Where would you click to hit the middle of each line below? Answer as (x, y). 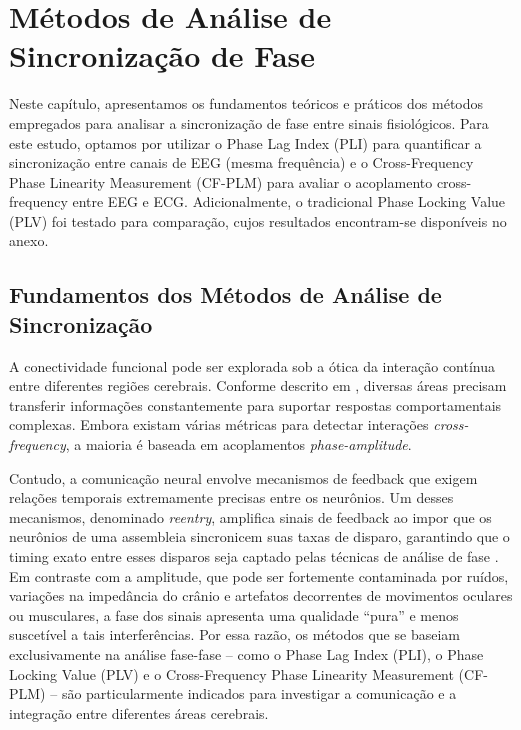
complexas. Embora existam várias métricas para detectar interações (219, 424)
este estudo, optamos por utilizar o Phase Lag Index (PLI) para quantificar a (245, 142)
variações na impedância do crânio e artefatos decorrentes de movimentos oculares (261, 595)
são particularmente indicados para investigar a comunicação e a (259, 693)
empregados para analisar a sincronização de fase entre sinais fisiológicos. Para (249, 122)
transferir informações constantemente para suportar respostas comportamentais (255, 404)
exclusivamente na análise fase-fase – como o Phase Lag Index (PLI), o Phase (246, 653)
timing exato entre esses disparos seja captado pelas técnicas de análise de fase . (254, 556)
